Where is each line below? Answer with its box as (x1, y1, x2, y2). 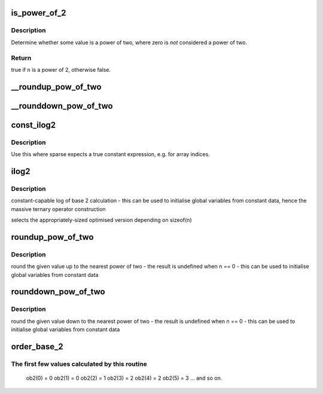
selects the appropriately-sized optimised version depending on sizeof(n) (11, 216, 192, 224)
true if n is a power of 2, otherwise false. (11, 66, 111, 73)
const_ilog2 (11, 120, 56, 130)
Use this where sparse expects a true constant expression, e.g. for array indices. (11, 151, 211, 158)
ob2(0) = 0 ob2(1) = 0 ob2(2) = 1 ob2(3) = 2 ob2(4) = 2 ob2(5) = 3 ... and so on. (26, 374, 223, 382)
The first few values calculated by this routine (11, 359, 147, 368)
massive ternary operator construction (11, 205, 106, 212)
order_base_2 (11, 341, 64, 352)
